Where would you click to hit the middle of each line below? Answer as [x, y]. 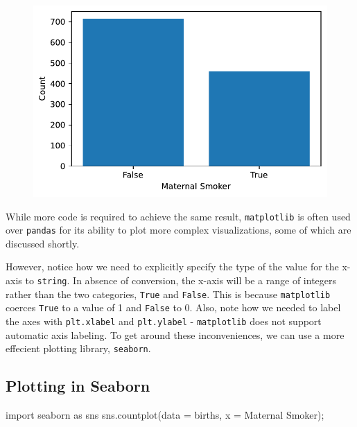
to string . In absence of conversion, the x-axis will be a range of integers [181, 280]
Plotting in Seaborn [78, 386]
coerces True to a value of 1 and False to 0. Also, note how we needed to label [173, 307]
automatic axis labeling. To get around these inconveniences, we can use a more [175, 334]
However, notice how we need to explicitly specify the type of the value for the [172, 267]
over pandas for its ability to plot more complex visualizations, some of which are [178, 230]
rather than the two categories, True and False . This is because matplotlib [168, 294]
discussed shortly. [43, 243]
